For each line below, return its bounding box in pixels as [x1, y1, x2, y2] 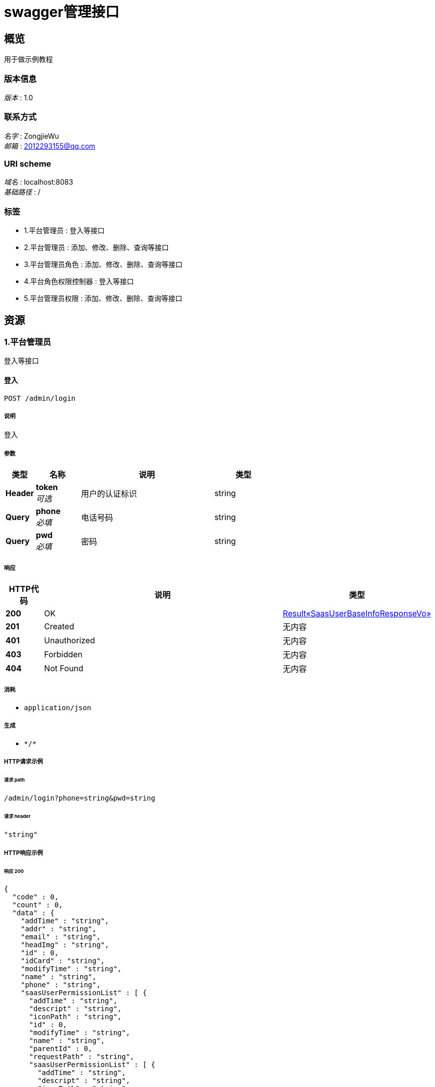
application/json [24, 703, 91, 712]
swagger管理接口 [4, 3, 120, 20]
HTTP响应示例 [4, 849, 43, 856]
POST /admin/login [4, 394, 76, 402]
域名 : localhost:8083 [4, 178, 73, 187]
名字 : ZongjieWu [4, 131, 59, 140]
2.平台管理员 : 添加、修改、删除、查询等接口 [24, 243, 169, 252]
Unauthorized [44, 635, 95, 645]
